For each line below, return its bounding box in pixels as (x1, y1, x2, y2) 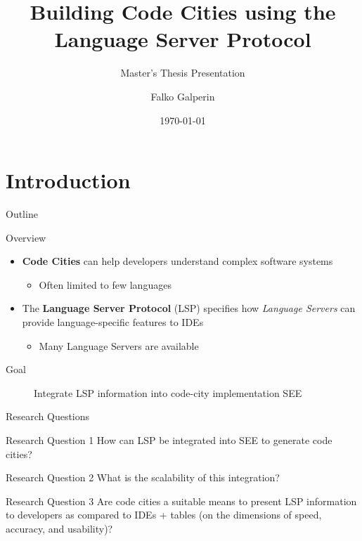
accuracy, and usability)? (6, 521, 113, 535)
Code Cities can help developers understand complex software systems (22, 254, 333, 268)
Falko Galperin (150, 89, 215, 103)
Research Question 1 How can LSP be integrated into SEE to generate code (6, 432, 332, 447)
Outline (6, 207, 38, 221)
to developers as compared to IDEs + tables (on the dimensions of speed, (6, 507, 322, 522)
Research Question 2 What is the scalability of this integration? (6, 470, 280, 485)
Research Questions (6, 409, 90, 424)
